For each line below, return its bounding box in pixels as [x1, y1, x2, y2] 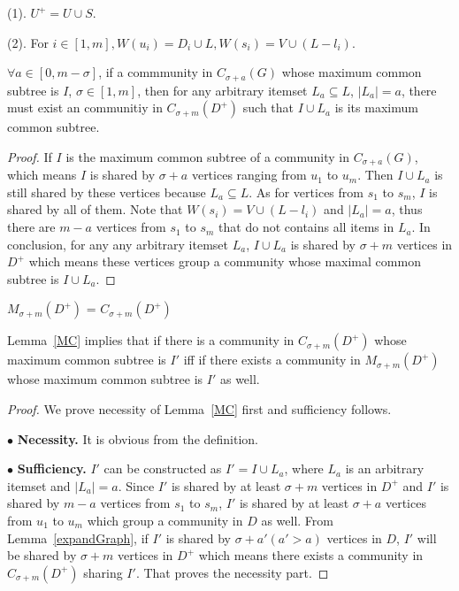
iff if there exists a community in [183, 350, 361, 369]
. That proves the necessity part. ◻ [135, 563, 329, 581]
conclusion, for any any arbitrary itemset [7, 234, 228, 253]
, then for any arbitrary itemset [137, 81, 308, 99]
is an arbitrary [345, 459, 425, 478]
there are [7, 218, 56, 236]
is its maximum [334, 98, 418, 117]
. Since [118, 476, 155, 495]
